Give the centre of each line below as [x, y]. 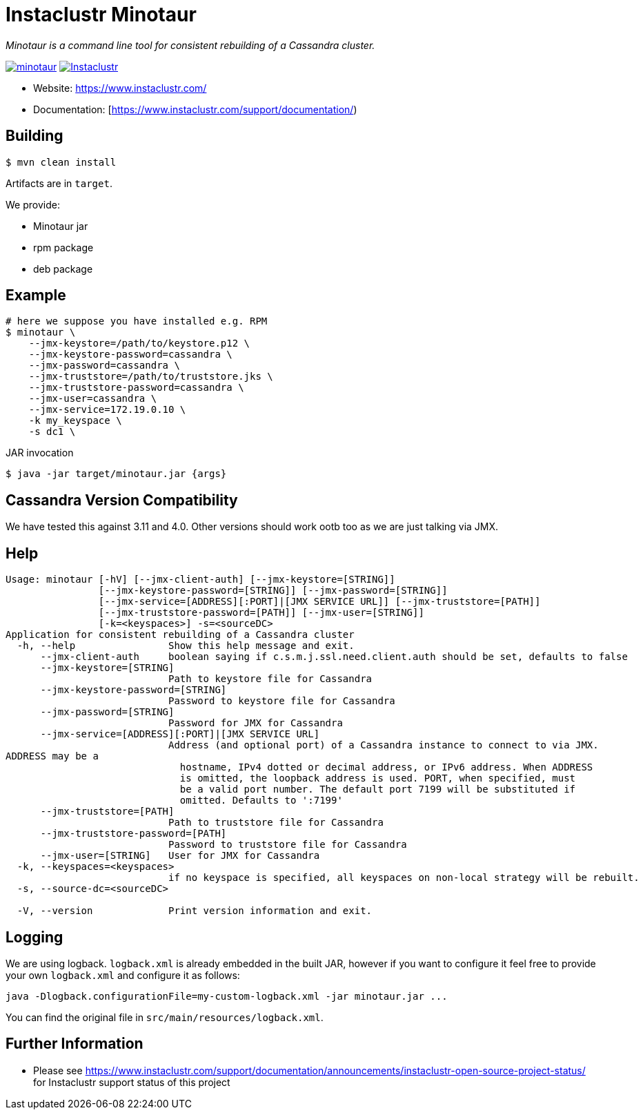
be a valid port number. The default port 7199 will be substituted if [378, 789]
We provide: [33, 204]
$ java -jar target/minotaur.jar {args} [116, 474]
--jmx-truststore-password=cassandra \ [136, 388]
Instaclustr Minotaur [101, 14]
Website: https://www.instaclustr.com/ [120, 88]
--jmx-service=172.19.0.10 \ [107, 410]
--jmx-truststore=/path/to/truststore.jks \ [151, 377]
